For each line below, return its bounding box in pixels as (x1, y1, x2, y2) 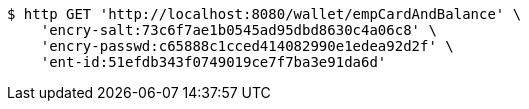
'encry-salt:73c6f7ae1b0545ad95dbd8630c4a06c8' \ (40, 22, 437, 38)
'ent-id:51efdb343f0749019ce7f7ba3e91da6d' (40, 54, 387, 70)
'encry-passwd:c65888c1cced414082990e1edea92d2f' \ (40, 38, 454, 54)
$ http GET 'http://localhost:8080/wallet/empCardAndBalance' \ (7, 6, 522, 22)
